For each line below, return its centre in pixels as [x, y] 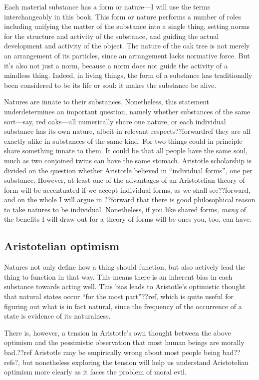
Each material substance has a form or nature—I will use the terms [107, 6]
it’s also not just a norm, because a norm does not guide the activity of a [116, 65]
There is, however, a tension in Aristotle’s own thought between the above [118, 332]
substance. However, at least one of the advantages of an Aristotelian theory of [125, 180]
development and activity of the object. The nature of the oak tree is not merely [127, 46]
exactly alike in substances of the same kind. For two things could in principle [123, 141]
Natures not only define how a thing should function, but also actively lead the [125, 267]
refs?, [12, 362]
